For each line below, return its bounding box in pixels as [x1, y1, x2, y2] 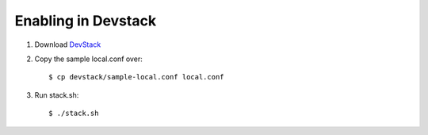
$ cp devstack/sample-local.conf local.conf [48, 72, 225, 82]
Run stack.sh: [34, 90, 79, 99]
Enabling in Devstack [14, 12, 157, 29]
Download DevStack [34, 40, 101, 49]
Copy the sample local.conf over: [34, 54, 143, 64]
